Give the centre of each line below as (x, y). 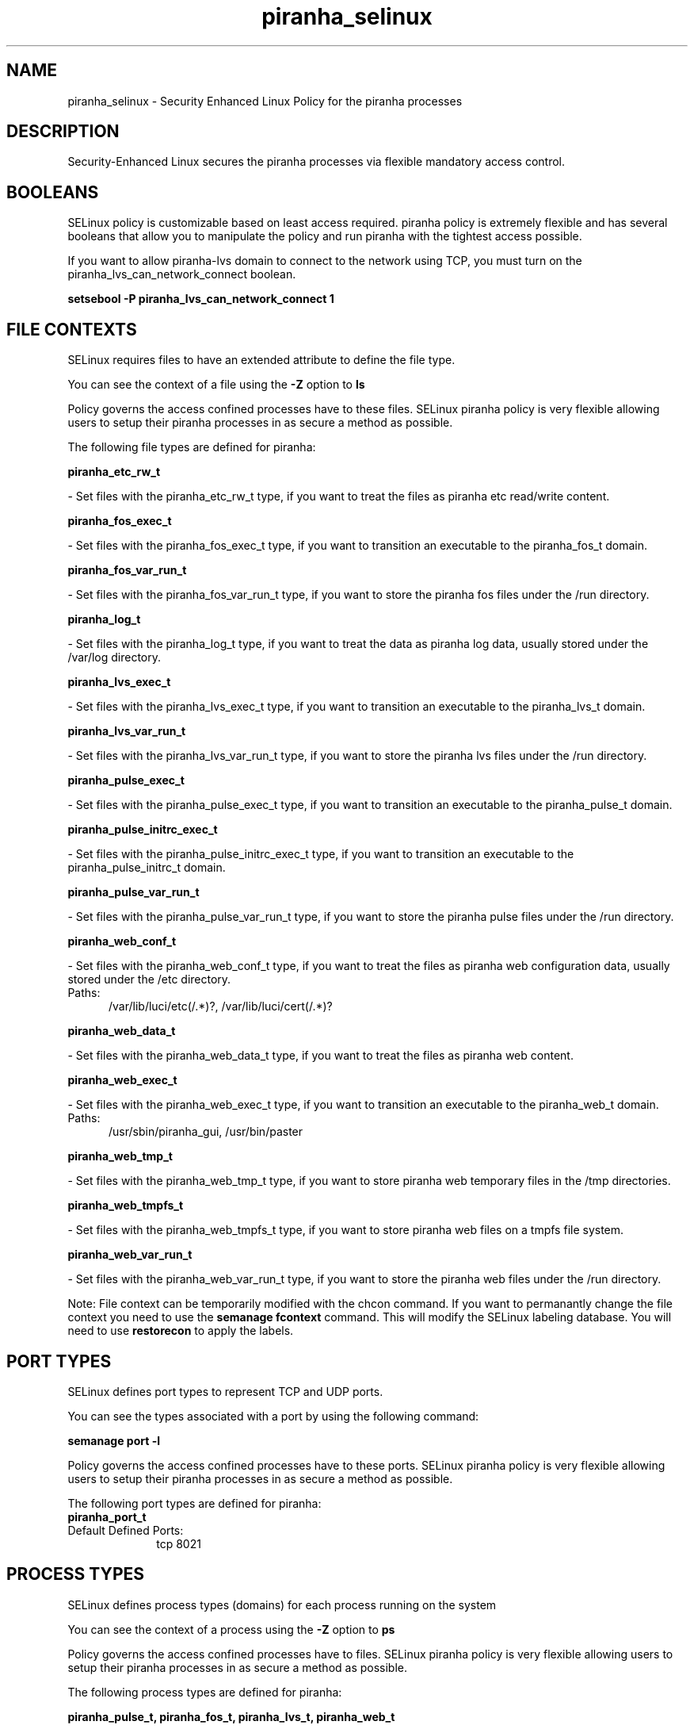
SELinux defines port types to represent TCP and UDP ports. (225, 1391)
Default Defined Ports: (126, 1530)
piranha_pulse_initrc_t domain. (147, 868)
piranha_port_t (107, 1516)
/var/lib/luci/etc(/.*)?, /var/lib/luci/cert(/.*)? (221, 1006)
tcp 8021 (179, 1543)
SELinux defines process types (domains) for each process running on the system (282, 1604)
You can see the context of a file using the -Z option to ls (216, 385)
